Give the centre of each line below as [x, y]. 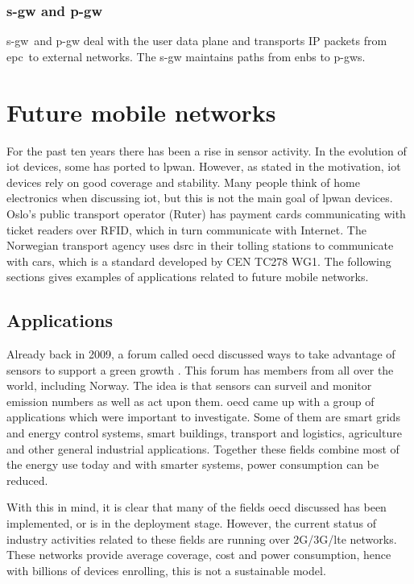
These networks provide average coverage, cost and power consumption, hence [199, 555]
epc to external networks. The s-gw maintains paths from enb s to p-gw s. [186, 56]
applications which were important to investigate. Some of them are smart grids [203, 417]
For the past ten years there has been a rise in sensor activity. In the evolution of [207, 150]
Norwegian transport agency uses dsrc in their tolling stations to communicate [200, 245]
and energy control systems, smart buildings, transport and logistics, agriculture [204, 433]
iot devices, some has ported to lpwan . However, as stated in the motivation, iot [204, 166]
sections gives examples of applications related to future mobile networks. [188, 277]
